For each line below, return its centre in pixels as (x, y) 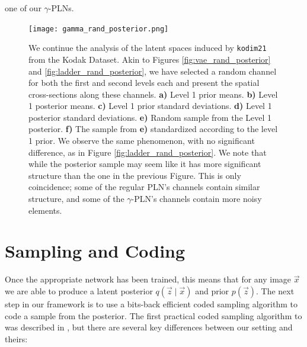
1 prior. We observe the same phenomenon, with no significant (142, 141)
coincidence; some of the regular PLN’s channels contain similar (144, 187)
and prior (212, 290)
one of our (23, 8)
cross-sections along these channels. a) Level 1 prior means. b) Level (153, 94)
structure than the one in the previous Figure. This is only (135, 175)
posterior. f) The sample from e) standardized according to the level (153, 129)
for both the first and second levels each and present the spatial (144, 83)
